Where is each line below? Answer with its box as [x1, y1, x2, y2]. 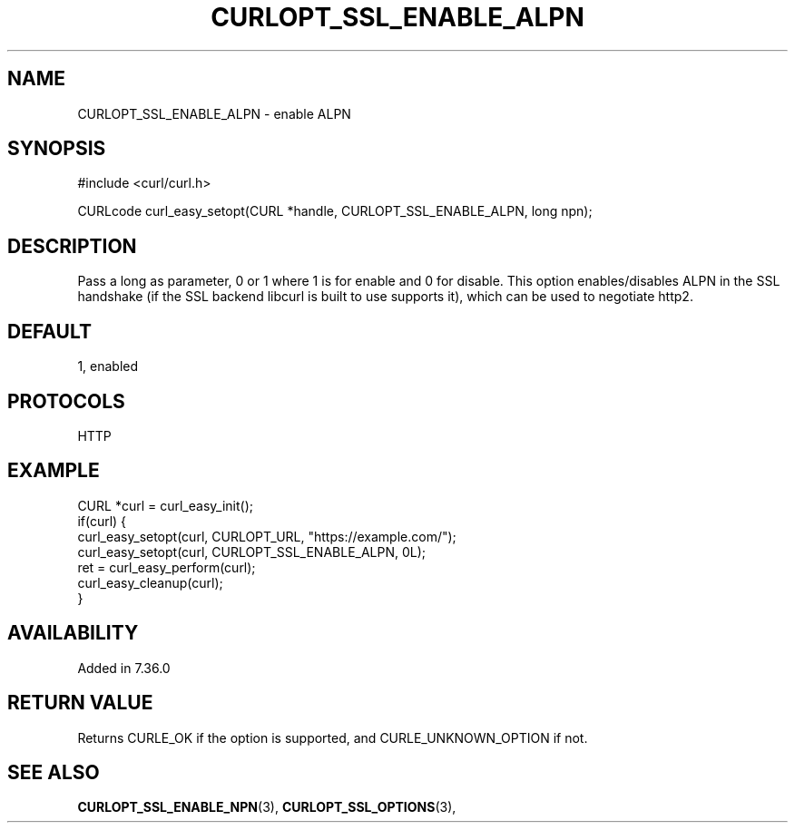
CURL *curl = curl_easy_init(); [77, 497, 253, 513]
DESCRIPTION [7, 234, 137, 258]
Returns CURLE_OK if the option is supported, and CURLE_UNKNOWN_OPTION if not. [77, 729, 588, 746]
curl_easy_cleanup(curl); [77, 574, 223, 591]
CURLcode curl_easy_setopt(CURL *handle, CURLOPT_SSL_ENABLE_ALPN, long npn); [77, 203, 593, 220]
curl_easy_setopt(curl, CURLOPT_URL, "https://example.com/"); [77, 528, 456, 544]
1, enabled [77, 358, 139, 375]
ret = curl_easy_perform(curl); [77, 559, 256, 575]
